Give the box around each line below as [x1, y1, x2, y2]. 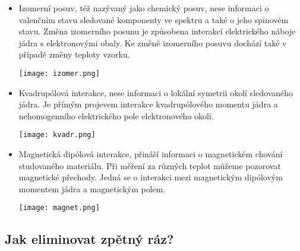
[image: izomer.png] [18, 69, 100, 78]
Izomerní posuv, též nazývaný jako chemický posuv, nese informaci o [18, 2, 269, 14]
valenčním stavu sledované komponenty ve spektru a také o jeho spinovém [18, 13, 289, 26]
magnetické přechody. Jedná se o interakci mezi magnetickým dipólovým [18, 171, 283, 183]
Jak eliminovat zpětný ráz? [5, 230, 174, 248]
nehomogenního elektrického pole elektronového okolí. [18, 109, 214, 122]
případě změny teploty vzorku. [18, 48, 130, 61]
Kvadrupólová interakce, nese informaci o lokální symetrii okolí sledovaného [18, 86, 293, 99]
